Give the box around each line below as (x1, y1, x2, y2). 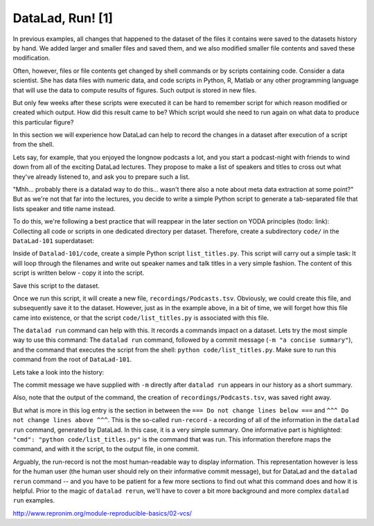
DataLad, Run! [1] (12, 10, 114, 26)
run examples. (12, 496, 55, 505)
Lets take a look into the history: (12, 368, 105, 377)
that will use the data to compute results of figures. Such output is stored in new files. (12, 86, 257, 94)
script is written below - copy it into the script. (12, 269, 145, 277)
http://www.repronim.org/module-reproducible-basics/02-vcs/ (12, 509, 192, 517)
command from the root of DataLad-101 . (12, 355, 132, 363)
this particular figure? (12, 118, 74, 126)
